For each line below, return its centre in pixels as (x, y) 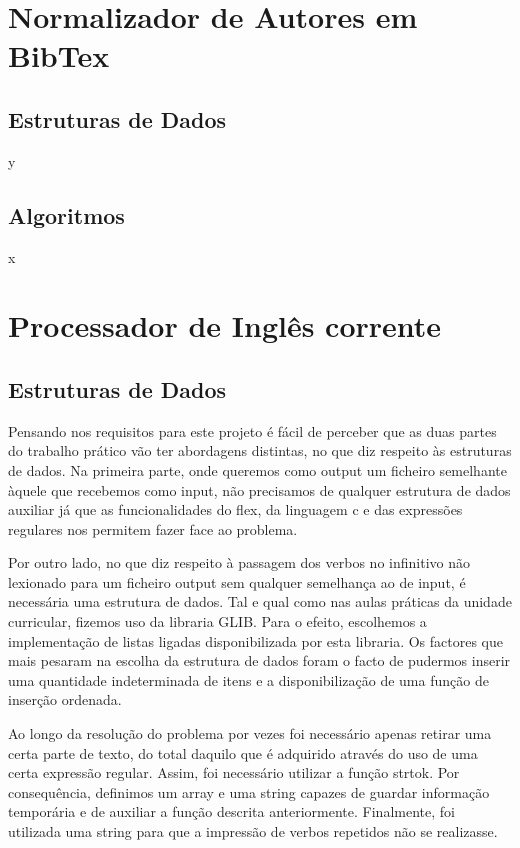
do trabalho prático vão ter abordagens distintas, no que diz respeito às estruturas (260, 450)
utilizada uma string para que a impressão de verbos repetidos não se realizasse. (253, 831)
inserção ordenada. (65, 699)
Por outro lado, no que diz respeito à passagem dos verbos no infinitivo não (239, 562)
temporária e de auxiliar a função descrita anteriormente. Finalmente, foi (231, 811)
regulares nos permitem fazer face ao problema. (153, 528)
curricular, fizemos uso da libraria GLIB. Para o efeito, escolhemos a (217, 621)
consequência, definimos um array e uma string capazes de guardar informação (249, 791)
